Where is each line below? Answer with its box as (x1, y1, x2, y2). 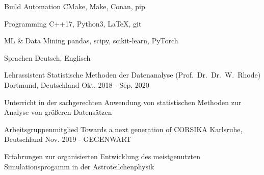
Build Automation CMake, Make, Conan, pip (4, 1, 145, 11)
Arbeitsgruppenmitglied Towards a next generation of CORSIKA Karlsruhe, (4, 123, 243, 134)
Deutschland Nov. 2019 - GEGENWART (4, 134, 131, 144)
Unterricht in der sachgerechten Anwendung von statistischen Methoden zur (4, 96, 242, 107)
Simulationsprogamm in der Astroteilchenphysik (4, 161, 154, 171)
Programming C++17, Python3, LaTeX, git (4, 18, 142, 29)
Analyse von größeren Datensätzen (4, 107, 112, 117)
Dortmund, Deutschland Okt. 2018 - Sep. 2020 (4, 79, 149, 90)
